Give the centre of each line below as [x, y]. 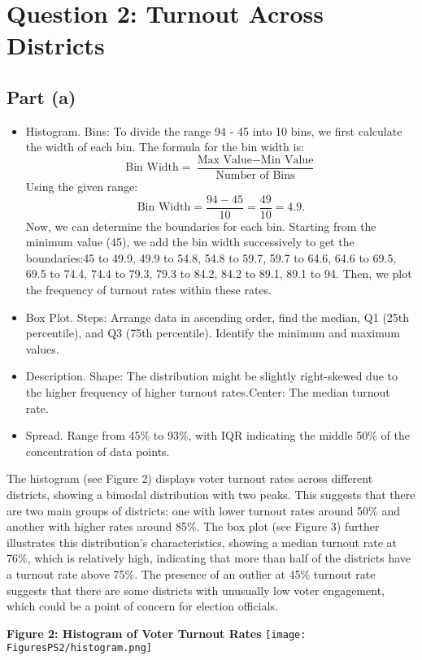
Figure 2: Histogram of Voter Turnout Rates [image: [157, 633]
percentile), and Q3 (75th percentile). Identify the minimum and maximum [213, 333]
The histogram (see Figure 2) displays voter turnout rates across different [190, 478]
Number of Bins [255, 176]
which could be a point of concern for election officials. [142, 606]
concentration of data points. [98, 451]
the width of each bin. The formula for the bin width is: [165, 147]
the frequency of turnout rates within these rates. [148, 290]
